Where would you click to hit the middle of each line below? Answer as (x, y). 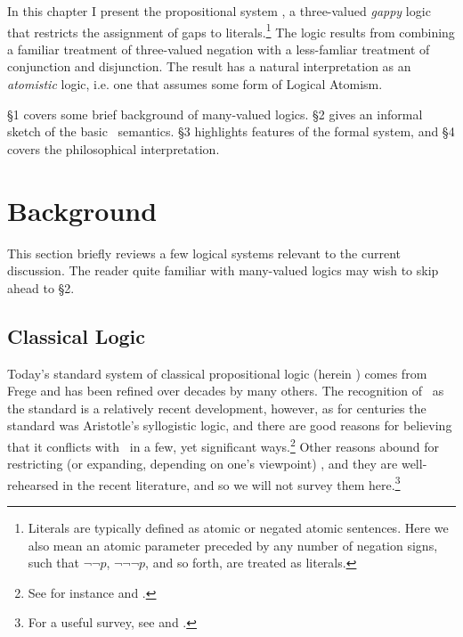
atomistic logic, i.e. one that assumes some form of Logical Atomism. (195, 84)
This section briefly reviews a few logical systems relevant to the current (204, 253)
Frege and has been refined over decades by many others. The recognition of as (226, 391)
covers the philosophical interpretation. (114, 148)
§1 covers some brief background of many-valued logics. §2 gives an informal (215, 114)
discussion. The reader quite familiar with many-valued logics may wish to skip (223, 270)
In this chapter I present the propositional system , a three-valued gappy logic (219, 11)
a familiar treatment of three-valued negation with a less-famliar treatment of (219, 49)
